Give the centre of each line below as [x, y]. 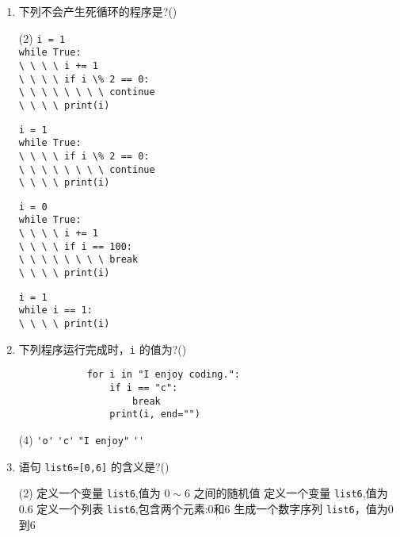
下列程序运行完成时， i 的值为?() [103, 349]
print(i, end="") [155, 414]
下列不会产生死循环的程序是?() [98, 11]
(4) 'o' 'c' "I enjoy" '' [82, 439]
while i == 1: [55, 311]
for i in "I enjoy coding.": [163, 375]
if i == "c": [144, 388]
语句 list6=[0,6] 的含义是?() [94, 466]
